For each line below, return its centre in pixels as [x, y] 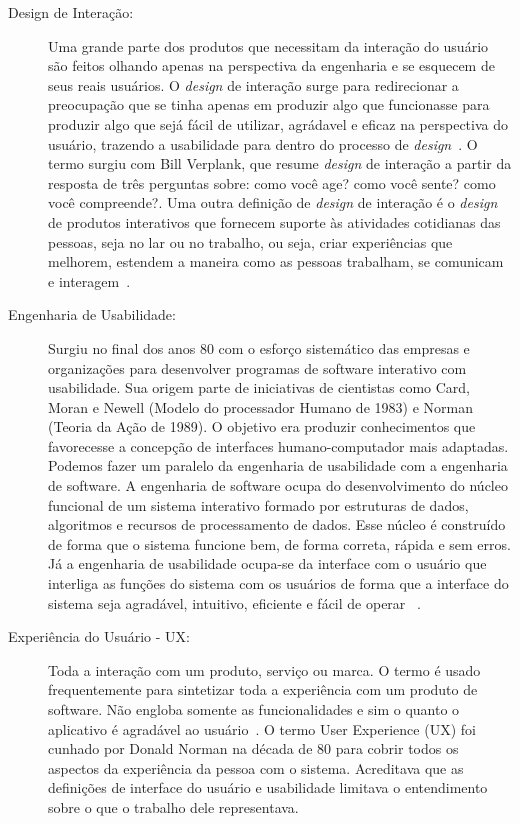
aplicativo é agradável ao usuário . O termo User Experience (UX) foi [262, 728]
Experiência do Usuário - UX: [99, 636]
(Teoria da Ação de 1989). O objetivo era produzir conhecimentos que [262, 426]
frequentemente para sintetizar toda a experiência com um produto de [263, 689]
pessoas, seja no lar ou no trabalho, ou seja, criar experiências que [250, 241]
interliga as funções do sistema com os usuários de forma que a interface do [278, 583]
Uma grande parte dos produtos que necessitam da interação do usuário [268, 45]
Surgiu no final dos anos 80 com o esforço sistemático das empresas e [259, 347]
